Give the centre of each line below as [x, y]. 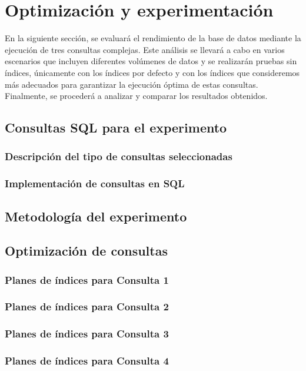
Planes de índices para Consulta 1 [87, 279]
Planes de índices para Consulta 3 [87, 334]
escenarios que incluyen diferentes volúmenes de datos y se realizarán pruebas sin [151, 61]
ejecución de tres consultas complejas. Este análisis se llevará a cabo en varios [145, 49]
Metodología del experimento [96, 216]
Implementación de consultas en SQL [95, 183]
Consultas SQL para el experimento [116, 127]
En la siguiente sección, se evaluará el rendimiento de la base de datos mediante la [153, 38]
